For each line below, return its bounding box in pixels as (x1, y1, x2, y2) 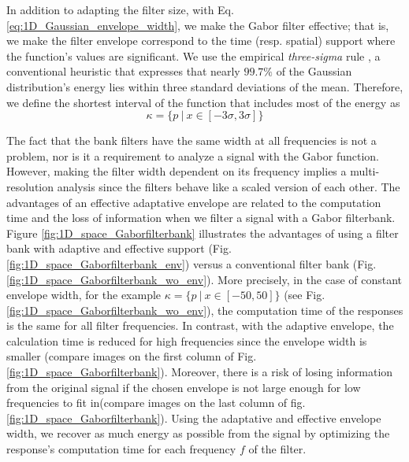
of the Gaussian (276, 63, 352, 79)
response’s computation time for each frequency (6, 441, 236, 457)
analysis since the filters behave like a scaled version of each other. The (57, 178, 400, 194)
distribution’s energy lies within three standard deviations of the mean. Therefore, (6, 78, 403, 94)
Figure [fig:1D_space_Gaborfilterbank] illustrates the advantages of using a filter (6, 224, 399, 241)
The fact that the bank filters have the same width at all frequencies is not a (6, 132, 377, 149)
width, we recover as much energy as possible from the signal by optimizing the (6, 425, 390, 442)
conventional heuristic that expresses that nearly (6, 63, 240, 79)
